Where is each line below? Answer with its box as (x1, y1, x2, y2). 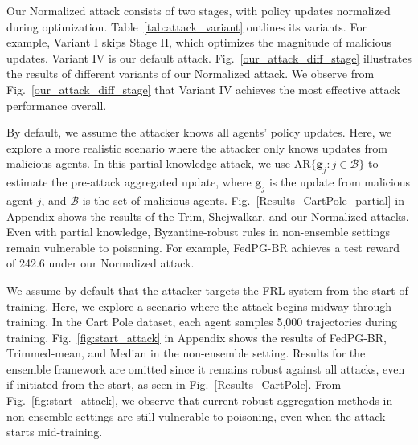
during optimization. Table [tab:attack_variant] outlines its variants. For (6, 18, 367, 35)
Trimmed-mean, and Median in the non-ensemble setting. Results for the (6, 345, 366, 361)
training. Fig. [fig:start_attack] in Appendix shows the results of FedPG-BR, (6, 329, 387, 345)
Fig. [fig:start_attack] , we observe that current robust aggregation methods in (6, 392, 393, 409)
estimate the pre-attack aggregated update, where (6, 174, 252, 190)
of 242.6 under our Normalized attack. (6, 255, 195, 271)
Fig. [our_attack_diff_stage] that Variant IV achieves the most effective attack (6, 80, 400, 97)
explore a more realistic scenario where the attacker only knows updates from (6, 139, 387, 156)
